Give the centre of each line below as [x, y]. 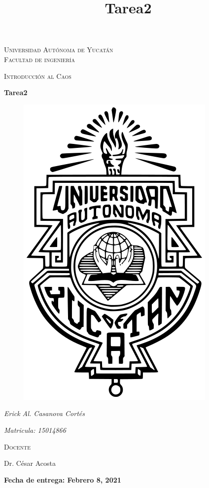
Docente [17, 446]
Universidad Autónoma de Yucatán [59, 50]
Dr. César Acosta [30, 463]
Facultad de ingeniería [39, 59]
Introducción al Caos [38, 76]
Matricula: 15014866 [35, 430]
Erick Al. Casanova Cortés [44, 413]
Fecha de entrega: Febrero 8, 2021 [63, 479]
